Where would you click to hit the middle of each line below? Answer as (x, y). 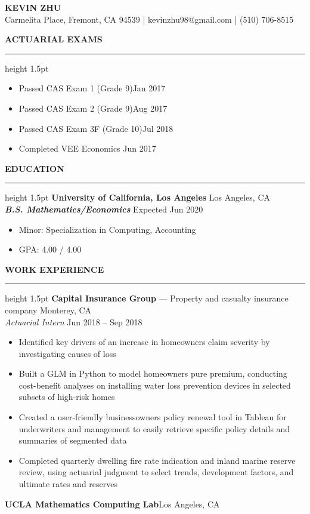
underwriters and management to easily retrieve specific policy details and (154, 428)
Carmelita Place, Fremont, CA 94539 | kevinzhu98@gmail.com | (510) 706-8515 (149, 19)
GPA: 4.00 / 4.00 (50, 249)
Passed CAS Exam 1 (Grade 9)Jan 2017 (92, 88)
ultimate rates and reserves (68, 484)
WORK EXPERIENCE (55, 269)
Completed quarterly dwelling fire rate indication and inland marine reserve (157, 460)
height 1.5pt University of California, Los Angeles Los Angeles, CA (138, 197)
